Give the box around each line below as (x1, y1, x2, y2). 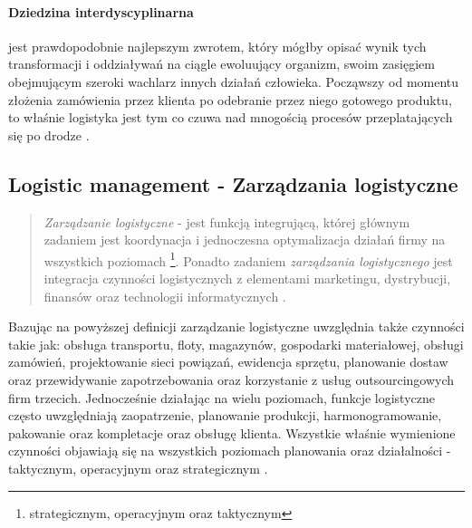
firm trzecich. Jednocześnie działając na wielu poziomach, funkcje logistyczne (8, 388, 435, 407)
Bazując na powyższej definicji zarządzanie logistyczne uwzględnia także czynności (8, 317, 465, 336)
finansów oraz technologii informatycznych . (43, 286, 286, 305)
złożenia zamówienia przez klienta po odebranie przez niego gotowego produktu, (8, 90, 452, 109)
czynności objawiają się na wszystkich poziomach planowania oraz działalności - (8, 441, 451, 460)
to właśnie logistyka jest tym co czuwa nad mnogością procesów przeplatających (8, 108, 453, 127)
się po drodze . (8, 125, 90, 144)
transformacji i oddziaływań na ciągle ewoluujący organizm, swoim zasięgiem (8, 54, 435, 73)
